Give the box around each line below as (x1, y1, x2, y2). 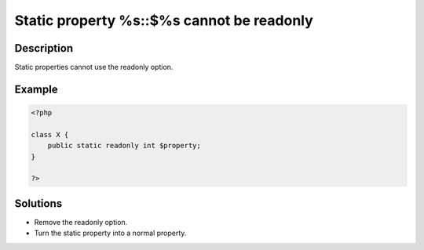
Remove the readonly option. (34, 217, 128, 226)
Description (14, 42, 74, 55)
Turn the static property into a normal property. (34, 228, 187, 238)
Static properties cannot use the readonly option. (14, 63, 174, 72)
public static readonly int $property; (47, 141, 202, 150)
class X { (31, 130, 69, 139)
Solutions (14, 197, 63, 210)
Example (14, 82, 58, 96)
